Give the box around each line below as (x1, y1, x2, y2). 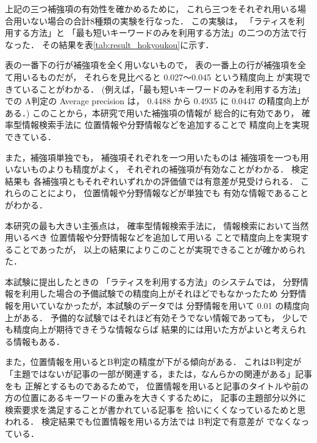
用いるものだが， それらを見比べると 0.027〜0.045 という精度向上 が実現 (13, 70, 302, 83)
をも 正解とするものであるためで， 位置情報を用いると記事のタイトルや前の (5, 379, 309, 392)
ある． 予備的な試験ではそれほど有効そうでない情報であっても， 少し (21, 311, 299, 324)
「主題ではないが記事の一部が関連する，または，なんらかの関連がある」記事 (5, 367, 312, 380)
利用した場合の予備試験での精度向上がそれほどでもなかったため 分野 (21, 287, 298, 300)
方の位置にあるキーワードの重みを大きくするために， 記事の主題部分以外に (5, 391, 306, 404)
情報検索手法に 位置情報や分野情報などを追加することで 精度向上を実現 (21, 118, 309, 131)
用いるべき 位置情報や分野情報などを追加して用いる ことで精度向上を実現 (5, 231, 301, 244)
